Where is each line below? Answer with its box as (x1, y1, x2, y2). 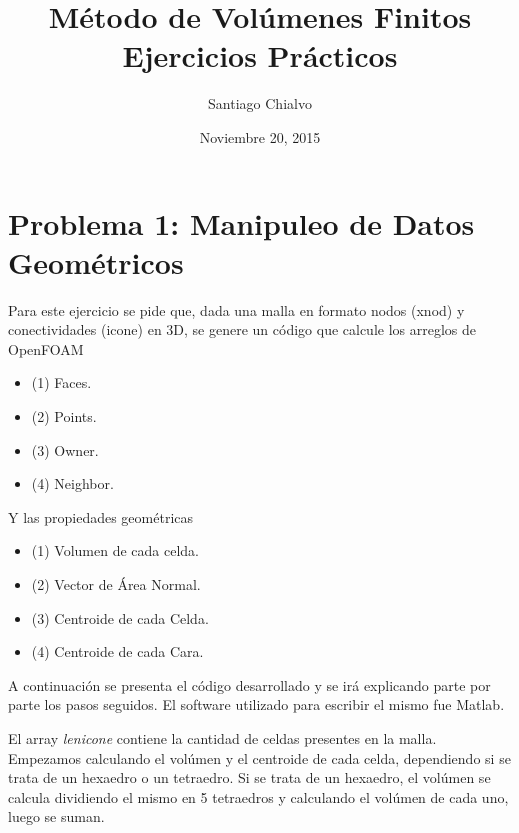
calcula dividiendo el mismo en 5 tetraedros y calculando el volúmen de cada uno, (8, 786, 509, 807)
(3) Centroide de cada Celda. (31, 607, 209, 628)
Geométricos (8, 241, 184, 282)
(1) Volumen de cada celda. (31, 540, 200, 561)
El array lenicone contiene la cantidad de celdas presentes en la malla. (8, 727, 437, 748)
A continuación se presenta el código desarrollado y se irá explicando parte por (8, 674, 491, 695)
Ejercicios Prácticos (122, 35, 398, 76)
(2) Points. (31, 406, 97, 426)
